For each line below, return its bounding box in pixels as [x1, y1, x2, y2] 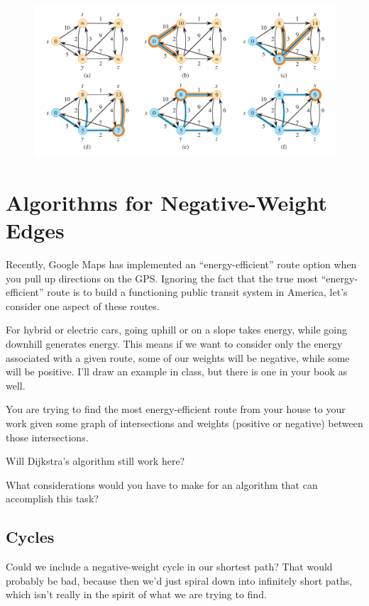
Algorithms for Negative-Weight [6, 187, 327, 216]
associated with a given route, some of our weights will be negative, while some [6, 350, 350, 365]
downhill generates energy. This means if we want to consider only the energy [6, 336, 343, 351]
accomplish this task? [6, 491, 99, 506]
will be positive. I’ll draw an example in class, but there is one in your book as [6, 364, 348, 379]
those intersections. [6, 429, 89, 444]
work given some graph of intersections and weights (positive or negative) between [6, 415, 363, 430]
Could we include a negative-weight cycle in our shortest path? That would [6, 559, 333, 574]
